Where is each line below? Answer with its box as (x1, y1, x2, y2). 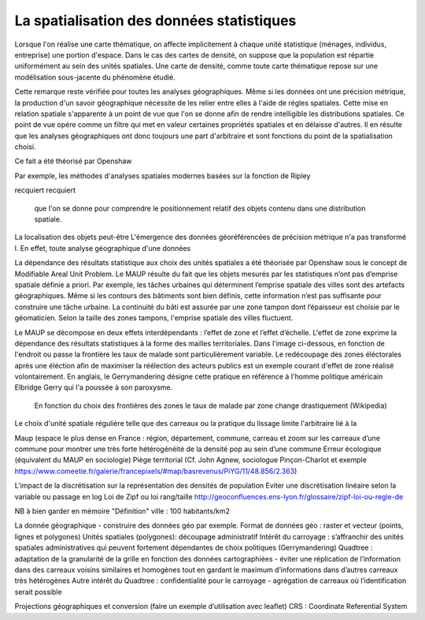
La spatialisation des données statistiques (14, 12, 297, 29)
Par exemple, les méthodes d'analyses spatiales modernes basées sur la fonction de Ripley (14, 170, 311, 181)
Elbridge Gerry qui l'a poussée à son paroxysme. (14, 383, 173, 392)
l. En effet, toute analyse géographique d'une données (14, 243, 191, 252)
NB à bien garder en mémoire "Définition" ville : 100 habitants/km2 (14, 506, 230, 516)
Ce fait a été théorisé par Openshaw (14, 156, 132, 166)
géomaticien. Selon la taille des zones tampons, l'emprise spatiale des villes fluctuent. (14, 313, 294, 323)
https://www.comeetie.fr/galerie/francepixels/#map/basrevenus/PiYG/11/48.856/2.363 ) (14, 466, 297, 476)
